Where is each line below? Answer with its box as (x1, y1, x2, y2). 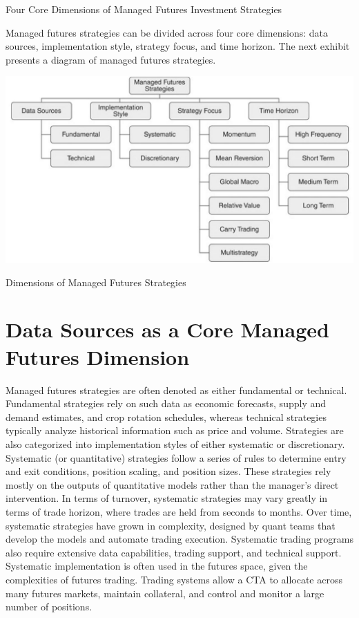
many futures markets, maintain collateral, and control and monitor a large (6, 586, 324, 600)
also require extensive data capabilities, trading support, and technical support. (6, 545, 342, 559)
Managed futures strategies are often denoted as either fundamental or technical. (6, 382, 347, 397)
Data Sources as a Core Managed (6, 315, 330, 344)
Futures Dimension (6, 342, 190, 371)
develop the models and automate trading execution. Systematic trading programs (6, 532, 354, 546)
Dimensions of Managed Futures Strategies (6, 274, 186, 289)
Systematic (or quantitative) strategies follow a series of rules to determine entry (6, 450, 347, 465)
